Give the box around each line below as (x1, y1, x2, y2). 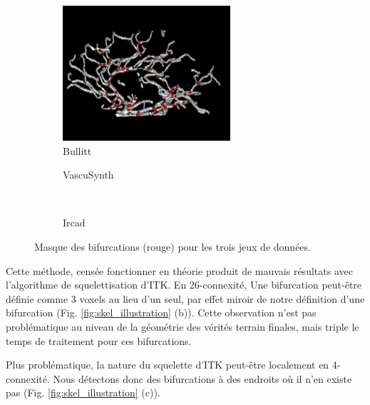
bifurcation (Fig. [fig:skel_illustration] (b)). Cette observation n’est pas (6, 305, 317, 320)
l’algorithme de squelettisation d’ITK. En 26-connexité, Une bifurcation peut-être (6, 277, 362, 292)
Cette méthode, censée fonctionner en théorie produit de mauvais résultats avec (6, 263, 353, 278)
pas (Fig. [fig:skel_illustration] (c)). (6, 385, 160, 400)
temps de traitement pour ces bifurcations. (6, 333, 192, 348)
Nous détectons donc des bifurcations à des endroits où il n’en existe (53, 371, 352, 386)
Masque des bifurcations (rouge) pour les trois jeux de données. (34, 239, 311, 254)
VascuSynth (63, 167, 114, 182)
